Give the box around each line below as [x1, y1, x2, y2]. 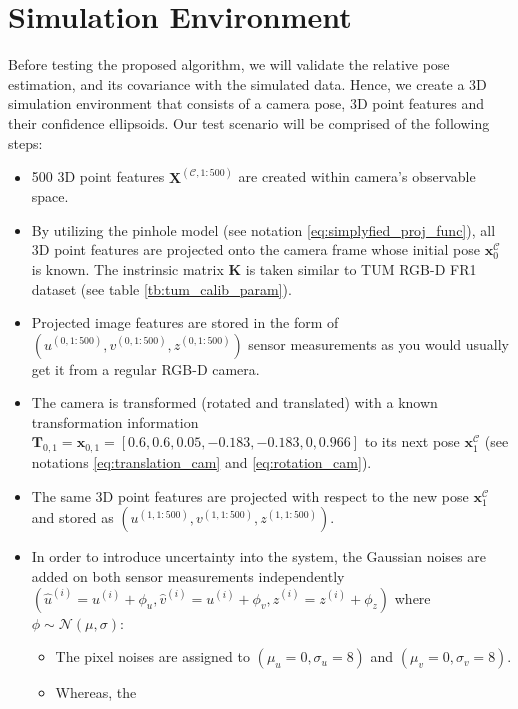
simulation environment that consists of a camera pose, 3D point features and [8, 93, 484, 114]
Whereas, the [55, 682, 137, 703]
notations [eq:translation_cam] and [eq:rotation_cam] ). [31, 452, 372, 473]
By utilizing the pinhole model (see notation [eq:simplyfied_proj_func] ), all [31, 219, 496, 240]
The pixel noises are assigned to [55, 646, 250, 667]
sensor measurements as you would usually [248, 333, 510, 354]
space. [31, 186, 69, 207]
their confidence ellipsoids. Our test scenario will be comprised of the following [8, 112, 490, 133]
